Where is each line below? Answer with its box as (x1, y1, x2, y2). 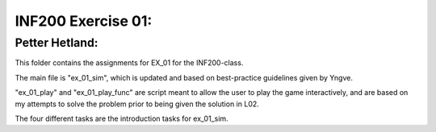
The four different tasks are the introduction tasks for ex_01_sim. (15, 113, 229, 123)
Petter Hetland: (15, 35, 99, 50)
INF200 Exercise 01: (15, 12, 153, 30)
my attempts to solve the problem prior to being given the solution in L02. (15, 99, 260, 109)
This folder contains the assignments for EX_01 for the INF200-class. (15, 58, 244, 68)
